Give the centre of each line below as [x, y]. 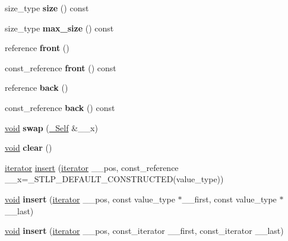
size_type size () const [47, 8]
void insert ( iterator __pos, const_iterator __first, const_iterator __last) [144, 231]
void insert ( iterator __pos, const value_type [90, 199]
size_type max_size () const [59, 28]
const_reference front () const [61, 67]
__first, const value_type [229, 199]
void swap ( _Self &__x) [51, 127]
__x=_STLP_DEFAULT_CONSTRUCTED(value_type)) [114, 179]
